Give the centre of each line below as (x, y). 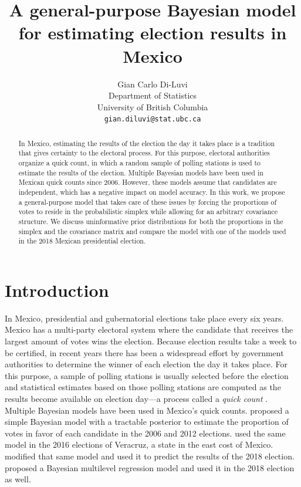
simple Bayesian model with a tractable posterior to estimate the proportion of (147, 422)
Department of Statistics (153, 95)
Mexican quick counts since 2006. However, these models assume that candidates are (148, 182)
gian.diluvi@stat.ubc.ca (153, 119)
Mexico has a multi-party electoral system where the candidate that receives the (149, 329)
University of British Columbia (153, 106)
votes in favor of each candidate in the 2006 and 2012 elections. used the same (145, 433)
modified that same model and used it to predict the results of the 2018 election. (150, 456)
